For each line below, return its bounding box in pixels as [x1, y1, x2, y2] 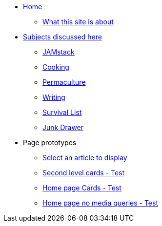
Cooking [42, 63, 69, 71]
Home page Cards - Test [42, 184, 121, 192]
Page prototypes [23, 138, 77, 147]
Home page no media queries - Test [42, 199, 158, 207]
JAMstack [42, 48, 75, 56]
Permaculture [42, 78, 86, 86]
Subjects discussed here [23, 33, 102, 41]
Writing [42, 93, 65, 101]
